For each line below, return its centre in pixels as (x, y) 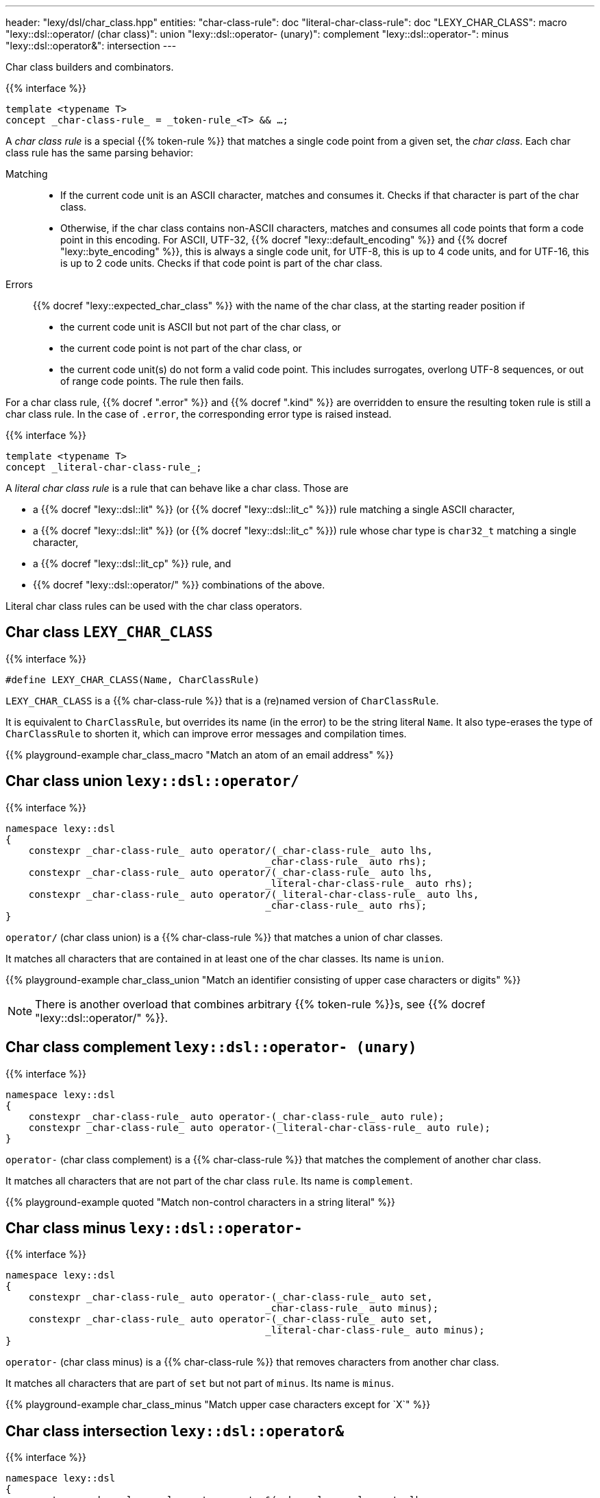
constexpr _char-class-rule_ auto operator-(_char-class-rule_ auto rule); (236, 1116)
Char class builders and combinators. (90, 67)
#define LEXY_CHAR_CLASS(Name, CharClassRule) (133, 679)
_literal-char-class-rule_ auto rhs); (369, 883)
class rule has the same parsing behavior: (100, 153)
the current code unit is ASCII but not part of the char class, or (201, 327)
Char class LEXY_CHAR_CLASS (109, 632)
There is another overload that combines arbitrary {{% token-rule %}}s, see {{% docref (260, 1004)
